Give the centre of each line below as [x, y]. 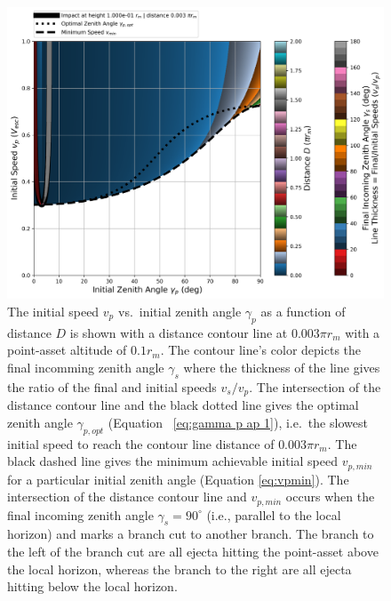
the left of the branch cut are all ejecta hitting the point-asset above [193, 552]
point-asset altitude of [67, 350]
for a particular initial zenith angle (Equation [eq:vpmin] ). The [178, 479]
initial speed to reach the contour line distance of [141, 443]
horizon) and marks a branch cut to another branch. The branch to [191, 534]
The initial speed [53, 311]
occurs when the [330, 497]
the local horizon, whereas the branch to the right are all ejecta [180, 569]
